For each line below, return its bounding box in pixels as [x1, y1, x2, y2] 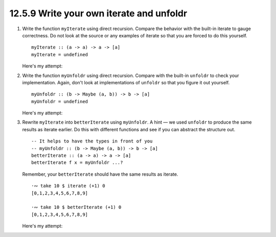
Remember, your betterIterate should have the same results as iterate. [22, 171, 178, 177]
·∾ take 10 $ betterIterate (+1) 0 [31, 204, 122, 210]
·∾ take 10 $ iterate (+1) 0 [31, 183, 105, 189]
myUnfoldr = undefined [31, 99, 88, 104]
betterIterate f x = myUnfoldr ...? [31, 160, 123, 165]
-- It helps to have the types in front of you [31, 138, 153, 144]
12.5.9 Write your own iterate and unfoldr [9, 8, 188, 19]
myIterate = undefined [31, 52, 88, 57]
